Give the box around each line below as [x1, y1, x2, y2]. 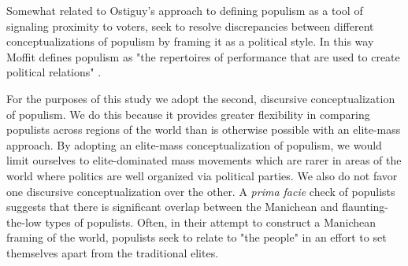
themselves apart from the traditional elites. [6, 244, 219, 260]
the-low [6, 213, 42, 230]
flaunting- [342, 198, 389, 215]
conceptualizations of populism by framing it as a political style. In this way [6, 33, 374, 50]
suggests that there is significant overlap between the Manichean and [6, 198, 339, 215]
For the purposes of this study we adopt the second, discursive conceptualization [6, 90, 395, 106]
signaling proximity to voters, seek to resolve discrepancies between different [6, 17, 374, 34]
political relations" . [6, 64, 102, 80]
